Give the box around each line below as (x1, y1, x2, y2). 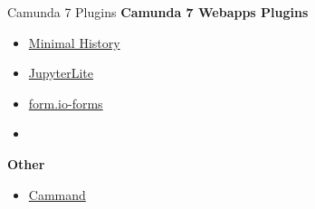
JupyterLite (28, 63, 94, 82)
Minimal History (28, 33, 120, 52)
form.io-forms (28, 93, 103, 112)
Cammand (28, 185, 86, 204)
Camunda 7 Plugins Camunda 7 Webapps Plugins (7, 3, 309, 21)
